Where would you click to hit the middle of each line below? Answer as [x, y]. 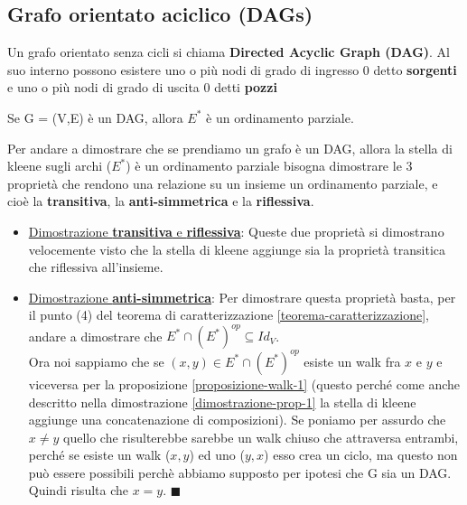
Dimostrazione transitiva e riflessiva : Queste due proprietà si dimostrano [236, 231]
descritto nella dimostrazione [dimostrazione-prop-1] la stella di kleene [222, 402]
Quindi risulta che [78, 490]
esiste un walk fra [352, 361]
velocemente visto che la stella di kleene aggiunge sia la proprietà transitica [237, 249]
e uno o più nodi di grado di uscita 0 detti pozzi [142, 87]
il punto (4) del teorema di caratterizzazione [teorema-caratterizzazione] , [229, 315]
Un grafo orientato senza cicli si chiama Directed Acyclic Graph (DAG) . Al [229, 52]
